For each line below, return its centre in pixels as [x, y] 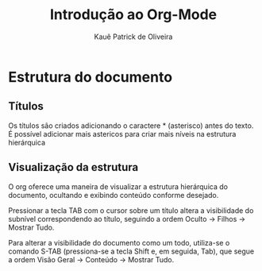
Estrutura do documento [91, 77]
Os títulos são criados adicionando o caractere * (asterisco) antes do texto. [131, 126]
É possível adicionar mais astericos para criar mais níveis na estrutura [122, 134]
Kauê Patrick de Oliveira [133, 37]
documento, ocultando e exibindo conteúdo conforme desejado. [114, 195]
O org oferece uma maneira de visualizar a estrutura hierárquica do [118, 186]
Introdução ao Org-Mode [133, 15]
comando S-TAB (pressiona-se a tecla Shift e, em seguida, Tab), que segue [131, 251]
